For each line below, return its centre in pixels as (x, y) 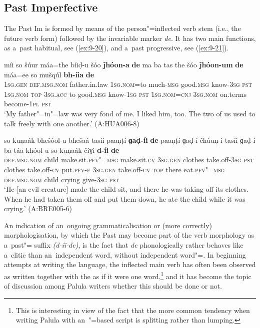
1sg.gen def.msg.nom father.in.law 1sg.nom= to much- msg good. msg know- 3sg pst (128, 84)
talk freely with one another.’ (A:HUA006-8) (72, 123)
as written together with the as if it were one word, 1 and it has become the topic (128, 275)
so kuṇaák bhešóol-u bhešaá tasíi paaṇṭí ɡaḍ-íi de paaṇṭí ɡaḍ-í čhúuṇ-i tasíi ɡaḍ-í (130, 140)
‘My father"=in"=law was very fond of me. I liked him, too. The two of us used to (130, 113)
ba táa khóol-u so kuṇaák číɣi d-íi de (62, 150)
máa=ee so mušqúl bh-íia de (49, 74)
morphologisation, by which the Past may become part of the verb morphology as (129, 235)
